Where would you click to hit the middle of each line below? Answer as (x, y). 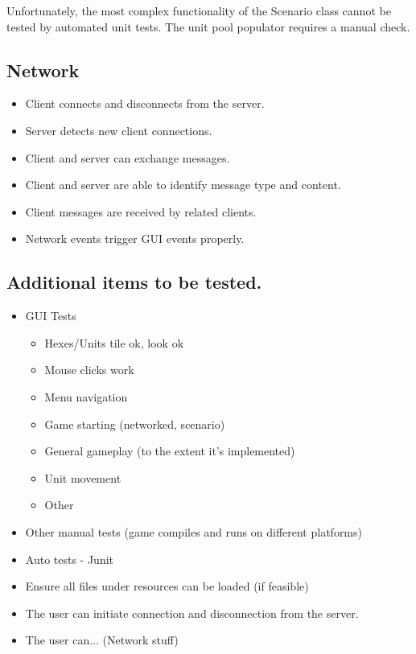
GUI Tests (51, 316)
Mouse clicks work (89, 370)
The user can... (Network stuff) (102, 640)
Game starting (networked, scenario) (135, 424)
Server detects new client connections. (119, 130)
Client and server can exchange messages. (128, 157)
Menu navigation (86, 396)
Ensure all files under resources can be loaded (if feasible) (167, 586)
